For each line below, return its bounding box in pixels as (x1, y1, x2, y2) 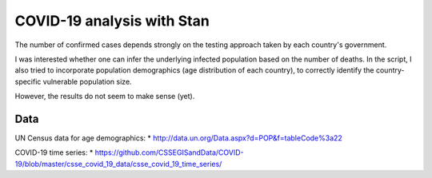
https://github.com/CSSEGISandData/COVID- (94, 148, 244, 157)
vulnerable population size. (42, 77, 132, 86)
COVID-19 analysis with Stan (14, 12, 210, 30)
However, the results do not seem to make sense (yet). (14, 92, 195, 101)
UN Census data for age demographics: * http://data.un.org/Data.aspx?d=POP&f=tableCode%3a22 (14, 133, 343, 143)
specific (14, 77, 42, 86)
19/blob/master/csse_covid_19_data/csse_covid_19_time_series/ (14, 159, 222, 168)
